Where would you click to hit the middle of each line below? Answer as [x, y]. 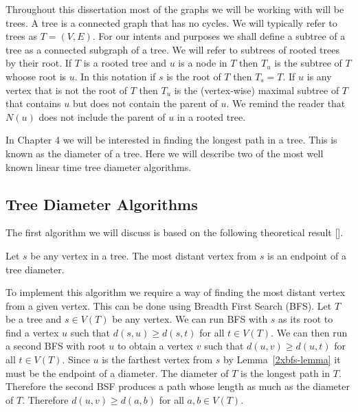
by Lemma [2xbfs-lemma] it [282, 359]
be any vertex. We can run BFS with [190, 319]
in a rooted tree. [211, 116]
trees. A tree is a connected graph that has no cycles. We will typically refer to [171, 22]
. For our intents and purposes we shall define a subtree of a [219, 36]
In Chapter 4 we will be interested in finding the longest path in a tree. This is [171, 140]
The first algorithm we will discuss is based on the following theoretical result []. [175, 232]
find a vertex [32, 332]
